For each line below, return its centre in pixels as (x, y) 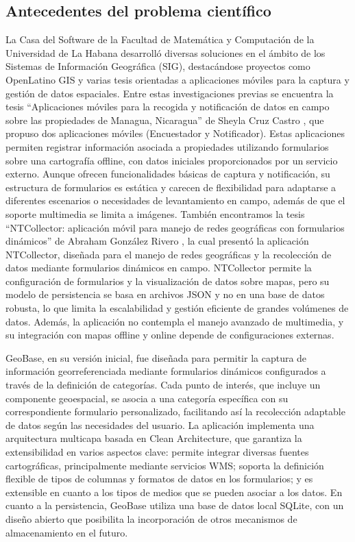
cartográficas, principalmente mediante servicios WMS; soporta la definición (165, 465)
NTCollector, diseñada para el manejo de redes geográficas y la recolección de (169, 254)
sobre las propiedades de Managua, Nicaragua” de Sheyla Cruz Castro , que (165, 120)
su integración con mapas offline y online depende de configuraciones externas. (170, 335)
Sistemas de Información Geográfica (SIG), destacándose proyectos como (158, 66)
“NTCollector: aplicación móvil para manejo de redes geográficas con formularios (175, 227)
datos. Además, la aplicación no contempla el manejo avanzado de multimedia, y (175, 321)
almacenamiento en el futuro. (67, 532)
